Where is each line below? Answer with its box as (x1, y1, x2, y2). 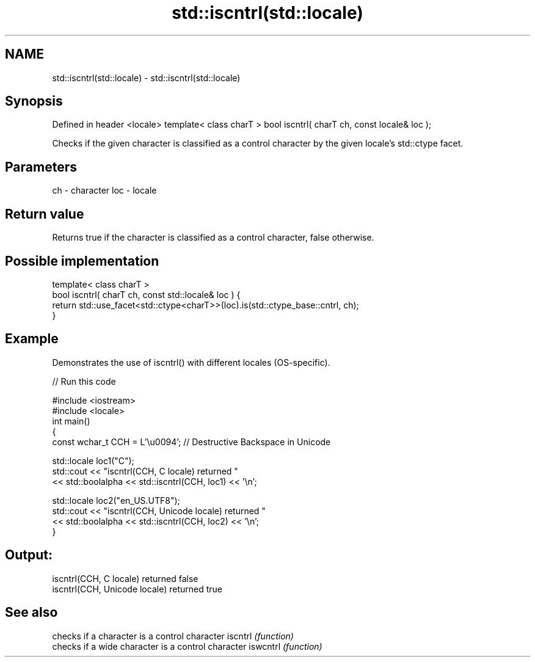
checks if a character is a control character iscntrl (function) (52, 630, 294, 641)
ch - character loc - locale (52, 185, 157, 196)
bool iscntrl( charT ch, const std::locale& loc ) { (52, 289, 241, 300)
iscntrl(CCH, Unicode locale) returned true (52, 583, 222, 594)
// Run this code (52, 376, 116, 387)
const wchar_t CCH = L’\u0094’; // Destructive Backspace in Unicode (52, 436, 331, 447)
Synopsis (5, 93, 63, 109)
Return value (5, 206, 84, 222)
